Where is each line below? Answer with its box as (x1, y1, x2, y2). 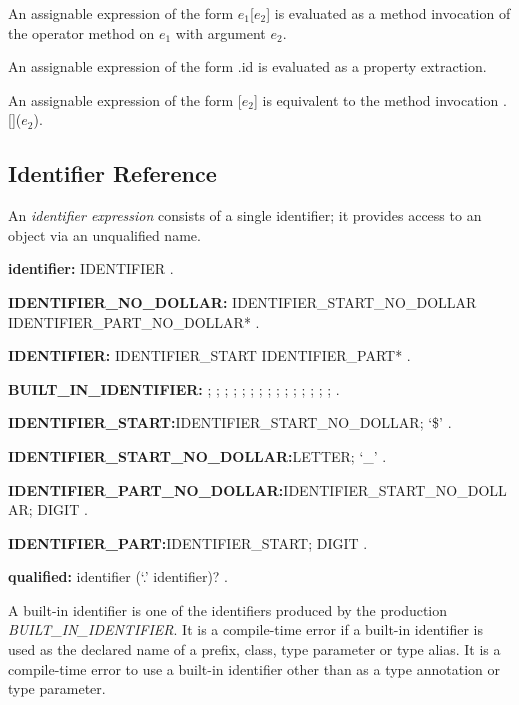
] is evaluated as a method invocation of (266, 3, 511, 23)
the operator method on (8, 22, 155, 43)
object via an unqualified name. (8, 224, 201, 245)
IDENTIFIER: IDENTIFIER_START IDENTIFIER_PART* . (8, 345, 411, 366)
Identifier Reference (8, 158, 217, 189)
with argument (175, 22, 266, 43)
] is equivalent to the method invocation (253, 89, 499, 110)
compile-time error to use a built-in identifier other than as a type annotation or (8, 658, 500, 679)
